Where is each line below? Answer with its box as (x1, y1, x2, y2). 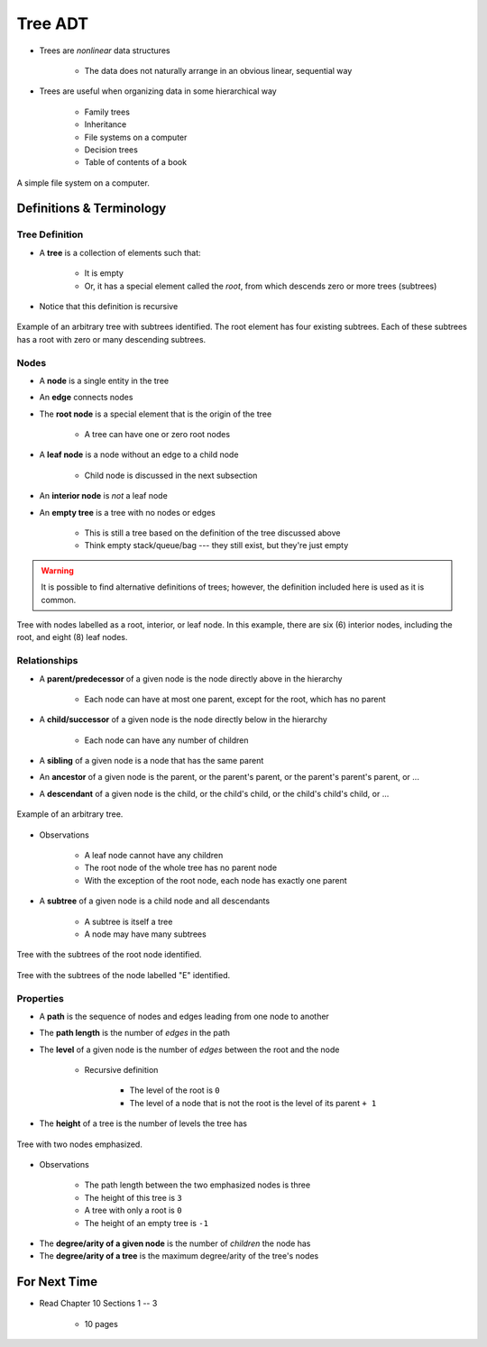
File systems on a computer (84, 132, 188, 142)
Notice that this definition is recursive (39, 301, 179, 311)
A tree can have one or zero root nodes (84, 429, 230, 440)
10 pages (84, 1318, 119, 1329)
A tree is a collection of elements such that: (39, 247, 202, 258)
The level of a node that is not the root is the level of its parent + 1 (129, 1097, 377, 1108)
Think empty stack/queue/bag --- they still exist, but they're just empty (84, 540, 349, 551)
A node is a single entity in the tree (39, 375, 170, 386)
